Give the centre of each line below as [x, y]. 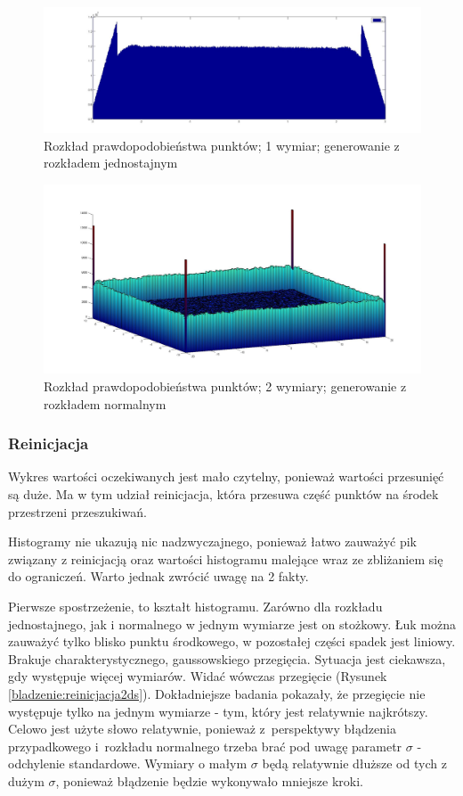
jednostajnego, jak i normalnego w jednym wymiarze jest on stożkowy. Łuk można [232, 624]
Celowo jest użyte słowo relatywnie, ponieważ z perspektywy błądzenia [202, 729]
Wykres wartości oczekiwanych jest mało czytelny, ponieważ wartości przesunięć [226, 476]
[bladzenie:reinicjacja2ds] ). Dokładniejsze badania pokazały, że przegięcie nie [217, 693]
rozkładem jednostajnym [111, 163]
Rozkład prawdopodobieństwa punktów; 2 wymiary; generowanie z [225, 386]
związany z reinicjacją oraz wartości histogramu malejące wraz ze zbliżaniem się [226, 558]
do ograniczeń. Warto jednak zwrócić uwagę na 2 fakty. [158, 576]
